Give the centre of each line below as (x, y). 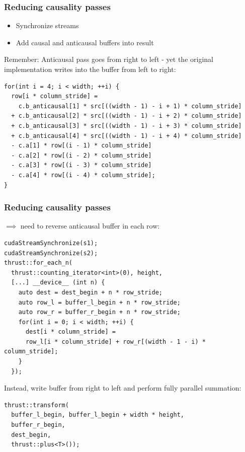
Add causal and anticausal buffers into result (85, 42)
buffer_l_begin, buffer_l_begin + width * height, (98, 415)
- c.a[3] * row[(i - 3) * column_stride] (81, 165)
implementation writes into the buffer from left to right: (90, 69)
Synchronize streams (47, 25)
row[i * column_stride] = (55, 96)
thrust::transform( (36, 405)
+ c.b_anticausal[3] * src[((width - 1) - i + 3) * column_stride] (127, 126)
